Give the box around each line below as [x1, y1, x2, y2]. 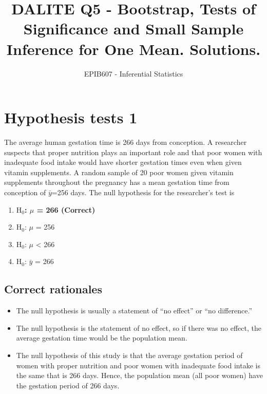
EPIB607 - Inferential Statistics [84, 68, 183, 79]
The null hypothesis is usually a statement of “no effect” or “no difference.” [16, 305, 253, 316]
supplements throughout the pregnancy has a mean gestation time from [4, 177, 230, 187]
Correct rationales [4, 281, 102, 297]
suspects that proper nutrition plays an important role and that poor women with [4, 146, 262, 157]
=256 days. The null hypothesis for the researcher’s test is [51, 187, 235, 197]
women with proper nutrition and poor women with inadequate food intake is [16, 360, 260, 370]
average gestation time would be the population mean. [16, 332, 187, 343]
